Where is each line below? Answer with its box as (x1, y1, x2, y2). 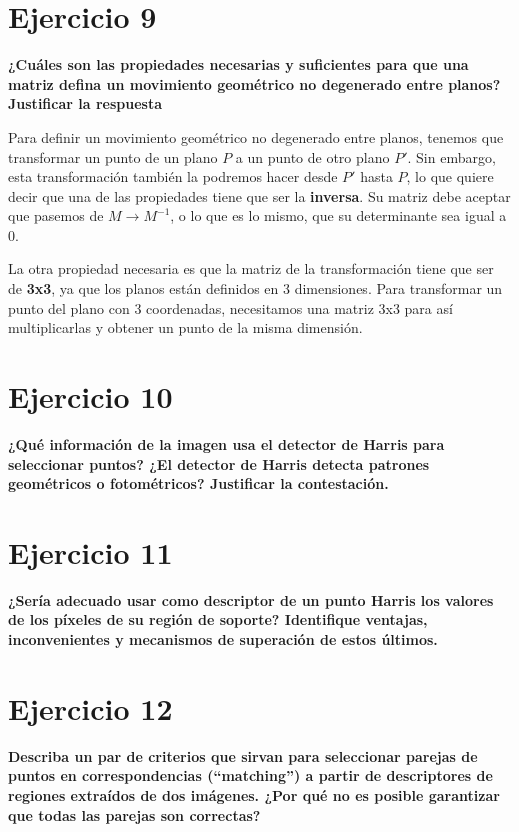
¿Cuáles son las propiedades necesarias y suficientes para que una (8, 54, 469, 75)
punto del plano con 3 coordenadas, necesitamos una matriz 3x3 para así (8, 297, 453, 318)
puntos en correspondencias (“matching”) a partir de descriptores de (8, 765, 493, 786)
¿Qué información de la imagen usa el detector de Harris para (8, 433, 445, 454)
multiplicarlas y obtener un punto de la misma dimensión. (8, 317, 363, 338)
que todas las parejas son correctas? (8, 804, 261, 825)
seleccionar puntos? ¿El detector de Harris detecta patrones (8, 453, 430, 474)
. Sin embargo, (407, 146, 496, 167)
